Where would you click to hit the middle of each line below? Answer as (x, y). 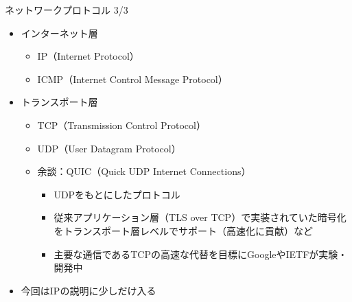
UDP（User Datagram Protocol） (109, 148)
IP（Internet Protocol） (88, 56)
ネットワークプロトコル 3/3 (67, 10)
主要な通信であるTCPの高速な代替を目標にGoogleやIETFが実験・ (201, 254)
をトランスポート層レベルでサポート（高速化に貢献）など (184, 230)
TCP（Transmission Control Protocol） (121, 125)
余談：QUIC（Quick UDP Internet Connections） (144, 171)
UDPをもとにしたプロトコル (117, 194)
